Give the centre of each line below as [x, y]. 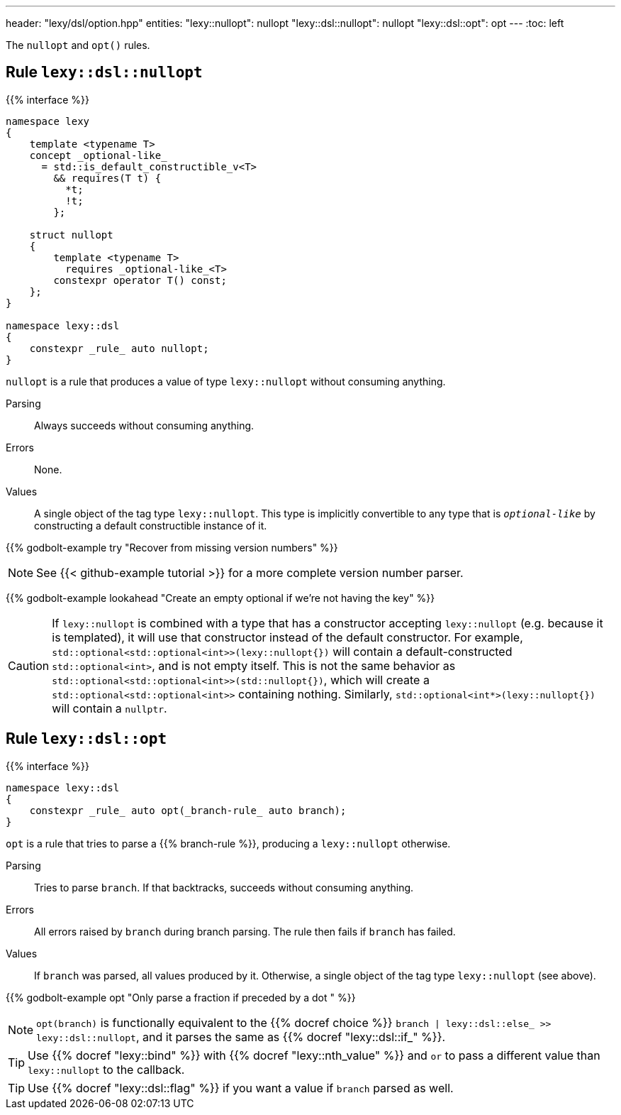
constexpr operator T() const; [140, 280]
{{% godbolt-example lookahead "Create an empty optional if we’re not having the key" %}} [220, 598]
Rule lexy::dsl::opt [86, 739]
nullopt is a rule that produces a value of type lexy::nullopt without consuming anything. [226, 381]
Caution [29, 665]
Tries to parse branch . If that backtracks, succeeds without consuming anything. [224, 887]
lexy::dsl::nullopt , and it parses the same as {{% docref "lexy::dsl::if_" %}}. [241, 1037]
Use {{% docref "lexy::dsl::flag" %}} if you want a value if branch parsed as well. [241, 1088]
